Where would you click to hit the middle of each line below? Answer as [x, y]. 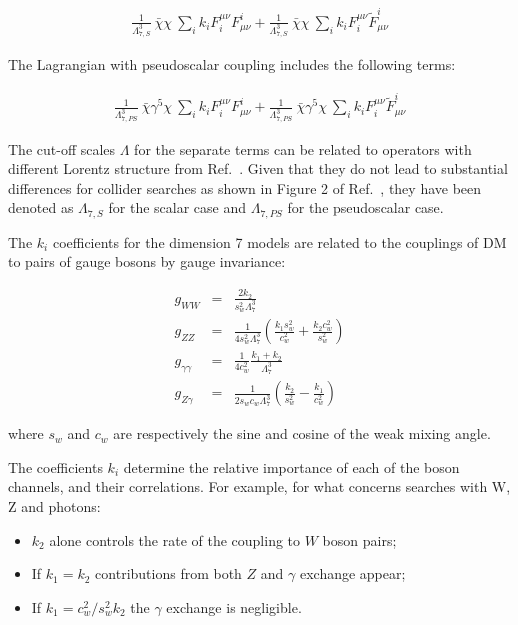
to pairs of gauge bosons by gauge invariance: [147, 261]
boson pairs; [359, 539]
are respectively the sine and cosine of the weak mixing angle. [302, 433]
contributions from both [168, 573]
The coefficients [55, 466]
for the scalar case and [177, 207]
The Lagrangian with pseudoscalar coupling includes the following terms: [232, 64]
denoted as [41, 207]
